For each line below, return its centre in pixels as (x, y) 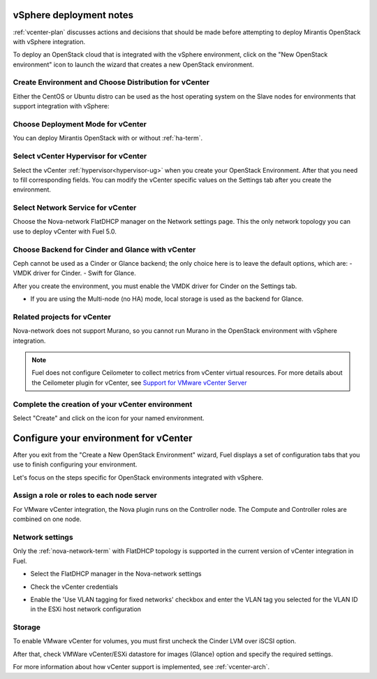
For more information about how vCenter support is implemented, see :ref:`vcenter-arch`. (141, 667)
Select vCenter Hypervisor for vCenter (80, 156)
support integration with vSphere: (61, 106)
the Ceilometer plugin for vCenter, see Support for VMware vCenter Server (139, 383)
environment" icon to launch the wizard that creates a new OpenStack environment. (133, 64)
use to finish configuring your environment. (75, 464)
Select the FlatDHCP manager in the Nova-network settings (116, 574)
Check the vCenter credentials (74, 587)
